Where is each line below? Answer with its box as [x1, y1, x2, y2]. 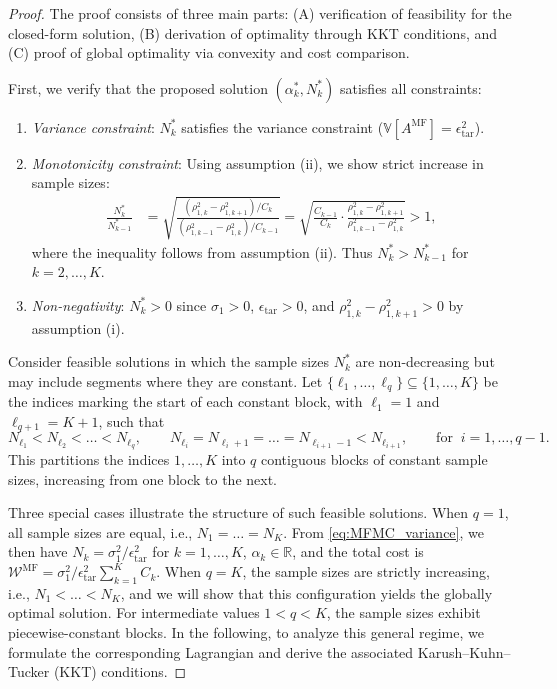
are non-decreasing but [355, 351, 495, 372]
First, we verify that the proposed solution [8, 77, 268, 98]
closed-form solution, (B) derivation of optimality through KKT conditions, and [8, 22, 498, 43]
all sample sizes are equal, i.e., [8, 521, 193, 542]
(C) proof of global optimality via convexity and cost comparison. [8, 42, 410, 63]
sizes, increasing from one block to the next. [8, 468, 278, 489]
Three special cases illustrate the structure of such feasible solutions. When [8, 502, 469, 523]
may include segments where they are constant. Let [8, 370, 323, 391]
